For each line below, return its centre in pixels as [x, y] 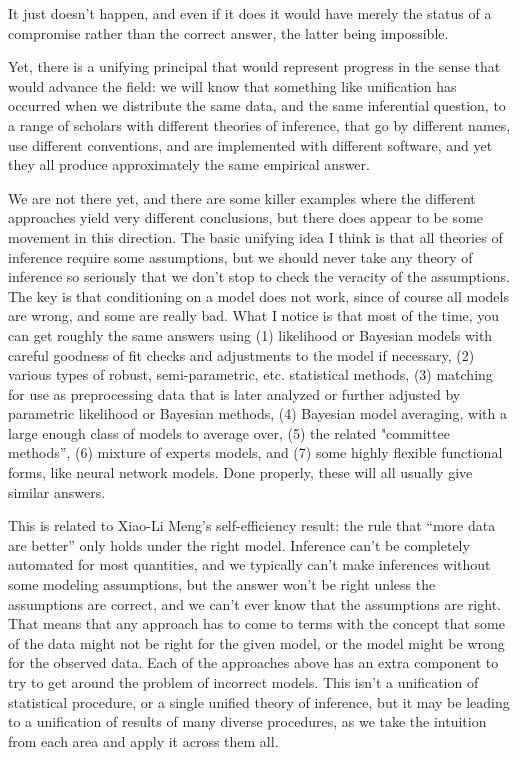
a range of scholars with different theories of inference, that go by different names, [259, 124]
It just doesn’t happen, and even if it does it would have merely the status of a [250, 13]
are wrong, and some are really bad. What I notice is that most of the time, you [254, 315]
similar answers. [57, 491]
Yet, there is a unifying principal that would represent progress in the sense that [254, 66]
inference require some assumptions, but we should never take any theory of [240, 256]
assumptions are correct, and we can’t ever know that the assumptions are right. [254, 603]
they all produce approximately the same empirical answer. [189, 164]
